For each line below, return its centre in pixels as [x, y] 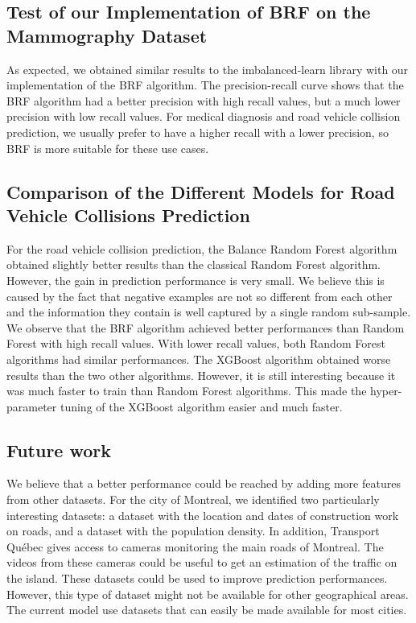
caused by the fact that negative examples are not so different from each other [200, 296]
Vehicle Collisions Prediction [128, 215]
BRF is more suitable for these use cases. [108, 148]
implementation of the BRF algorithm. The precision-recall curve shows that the [205, 85]
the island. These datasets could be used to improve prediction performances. [197, 578]
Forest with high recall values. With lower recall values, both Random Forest [196, 343]
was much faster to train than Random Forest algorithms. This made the [187, 391]
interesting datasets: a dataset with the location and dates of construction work [203, 515]
